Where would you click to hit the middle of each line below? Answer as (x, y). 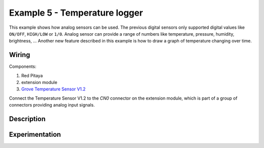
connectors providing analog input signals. (52, 105)
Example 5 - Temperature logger (76, 13)
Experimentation (35, 135)
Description (27, 119)
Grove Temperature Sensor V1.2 (53, 89)
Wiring (20, 55)
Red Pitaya (32, 75)
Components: (23, 66)
